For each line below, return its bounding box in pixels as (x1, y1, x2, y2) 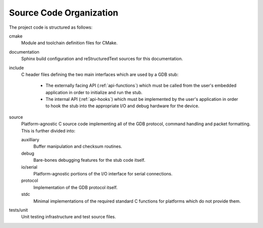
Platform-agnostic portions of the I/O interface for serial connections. (33, 171, 173, 176)
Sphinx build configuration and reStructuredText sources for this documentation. (21, 56, 183, 62)
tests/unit (9, 207, 28, 213)
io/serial (21, 164, 38, 170)
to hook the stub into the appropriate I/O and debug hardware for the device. (45, 103, 200, 109)
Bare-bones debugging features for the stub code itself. (33, 157, 146, 163)
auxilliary (21, 137, 39, 143)
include (9, 65, 24, 71)
